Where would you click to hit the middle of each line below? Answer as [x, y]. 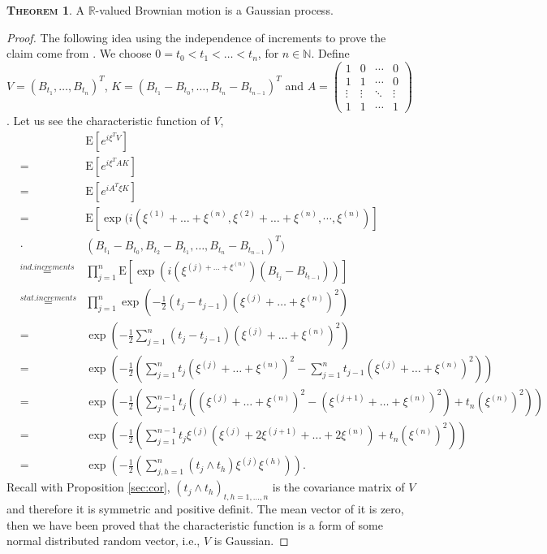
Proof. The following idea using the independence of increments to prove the [196, 37]
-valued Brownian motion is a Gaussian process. [214, 10]
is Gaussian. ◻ [251, 541]
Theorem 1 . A [45, 10]
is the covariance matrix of [338, 487]
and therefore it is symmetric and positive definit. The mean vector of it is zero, [205, 509]
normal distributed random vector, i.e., [103, 541]
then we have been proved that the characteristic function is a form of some [195, 524]
